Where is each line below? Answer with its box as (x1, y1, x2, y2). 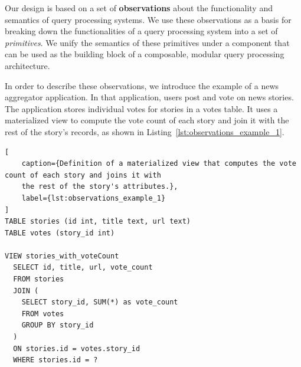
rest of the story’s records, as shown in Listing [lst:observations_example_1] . (5, 125, 284, 137)
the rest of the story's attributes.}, (21, 182, 178, 191)
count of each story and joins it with (5, 171, 161, 179)
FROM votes (21, 309, 64, 318)
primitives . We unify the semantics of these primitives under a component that (5, 36, 290, 48)
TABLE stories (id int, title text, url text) (5, 217, 191, 226)
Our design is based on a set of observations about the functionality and (5, 2, 273, 14)
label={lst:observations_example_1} (21, 194, 166, 202)
